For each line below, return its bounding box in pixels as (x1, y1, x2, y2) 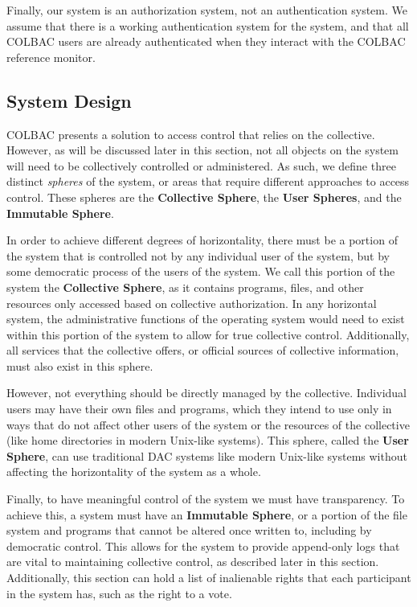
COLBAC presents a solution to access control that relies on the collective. (6, 125, 375, 142)
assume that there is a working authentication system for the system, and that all (6, 17, 409, 34)
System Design (6, 88, 132, 113)
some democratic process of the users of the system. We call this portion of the (6, 263, 395, 280)
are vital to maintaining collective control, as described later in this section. (6, 553, 379, 570)
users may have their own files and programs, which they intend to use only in (6, 400, 392, 417)
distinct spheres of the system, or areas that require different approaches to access (6, 173, 410, 190)
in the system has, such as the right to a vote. (6, 584, 232, 601)
